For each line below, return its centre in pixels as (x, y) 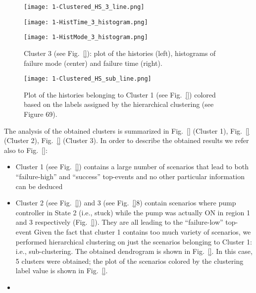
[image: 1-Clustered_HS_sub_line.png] (88, 79)
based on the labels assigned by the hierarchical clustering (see (119, 104)
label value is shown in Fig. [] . (62, 270)
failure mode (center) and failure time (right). (93, 63)
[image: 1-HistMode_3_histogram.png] (86, 37)
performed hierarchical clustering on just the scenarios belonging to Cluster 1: (134, 241)
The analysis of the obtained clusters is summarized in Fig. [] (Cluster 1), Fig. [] (127, 130)
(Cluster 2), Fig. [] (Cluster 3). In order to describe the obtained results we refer (127, 140)
